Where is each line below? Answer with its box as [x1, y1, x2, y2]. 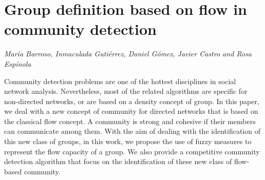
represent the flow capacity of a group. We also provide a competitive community [4, 146, 260, 156]
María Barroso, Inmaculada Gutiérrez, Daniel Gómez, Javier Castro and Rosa [4, 48, 252, 59]
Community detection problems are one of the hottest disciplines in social [4, 75, 236, 86]
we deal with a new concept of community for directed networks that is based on [4, 106, 258, 116]
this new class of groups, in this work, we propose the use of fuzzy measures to [4, 136, 252, 147]
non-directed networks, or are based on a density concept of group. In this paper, [4, 95, 259, 106]
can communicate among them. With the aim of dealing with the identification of [4, 126, 260, 136]
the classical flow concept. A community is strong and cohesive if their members [4, 115, 256, 126]
